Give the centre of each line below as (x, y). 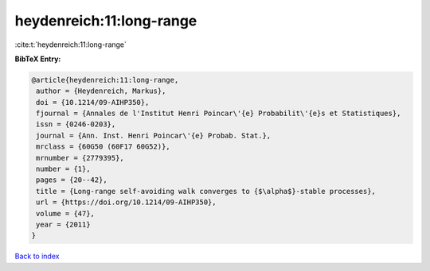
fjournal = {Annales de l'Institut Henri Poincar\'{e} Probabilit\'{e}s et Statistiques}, (219, 114)
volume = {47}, (66, 213)
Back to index (37, 256)
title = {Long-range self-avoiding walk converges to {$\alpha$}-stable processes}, (206, 191)
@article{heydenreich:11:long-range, (105, 80)
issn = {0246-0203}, (76, 124)
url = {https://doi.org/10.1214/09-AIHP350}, (126, 202)
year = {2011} (63, 225)
